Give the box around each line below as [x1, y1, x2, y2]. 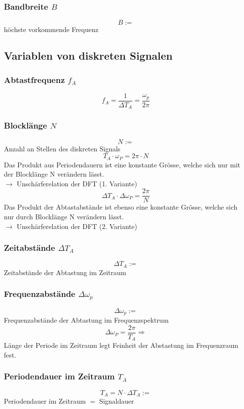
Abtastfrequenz [4, 73, 65, 85]
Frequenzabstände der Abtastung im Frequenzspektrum [4, 315, 169, 325]
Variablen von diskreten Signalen [4, 48, 173, 63]
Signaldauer [99, 396, 134, 406]
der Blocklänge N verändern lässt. [4, 169, 104, 179]
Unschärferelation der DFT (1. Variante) [16, 178, 137, 188]
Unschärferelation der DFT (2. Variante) [16, 221, 137, 231]
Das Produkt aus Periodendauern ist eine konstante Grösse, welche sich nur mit [4, 159, 241, 169]
